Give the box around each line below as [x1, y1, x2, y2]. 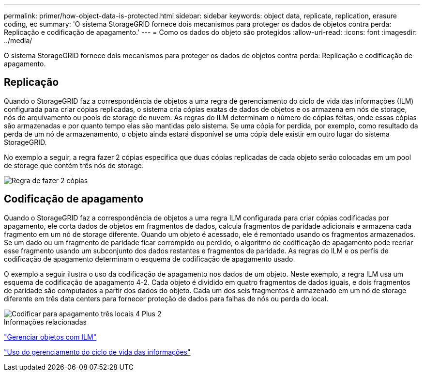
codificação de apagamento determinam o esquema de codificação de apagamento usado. [4, 254, 295, 263]
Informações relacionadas [4, 317, 87, 326]
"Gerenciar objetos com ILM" [4, 332, 97, 341]
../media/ [4, 36, 32, 45]
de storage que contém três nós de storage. [4, 161, 144, 170]
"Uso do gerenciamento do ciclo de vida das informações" [4, 347, 191, 356]
